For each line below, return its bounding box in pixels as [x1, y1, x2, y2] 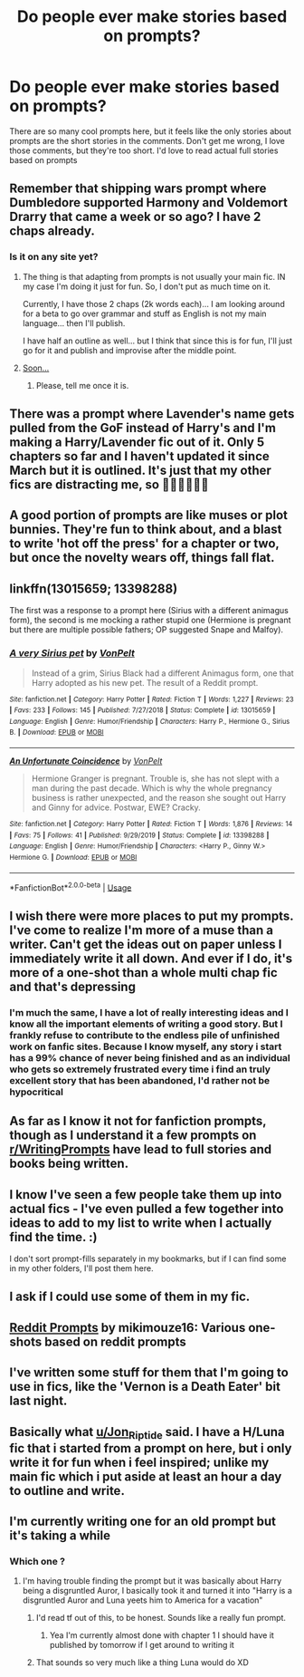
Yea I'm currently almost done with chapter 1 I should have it [49, 1630, 274, 1641]
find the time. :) [9, 1229, 98, 1245]
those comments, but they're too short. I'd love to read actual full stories [9, 145, 279, 156]
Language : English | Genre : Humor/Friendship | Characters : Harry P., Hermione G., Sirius [9, 717, 290, 726]
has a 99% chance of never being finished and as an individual [9, 1051, 291, 1064]
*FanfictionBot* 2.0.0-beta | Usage [9, 881, 132, 893]
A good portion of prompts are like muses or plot [9, 507, 288, 523]
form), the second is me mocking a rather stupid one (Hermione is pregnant [9, 614, 291, 626]
